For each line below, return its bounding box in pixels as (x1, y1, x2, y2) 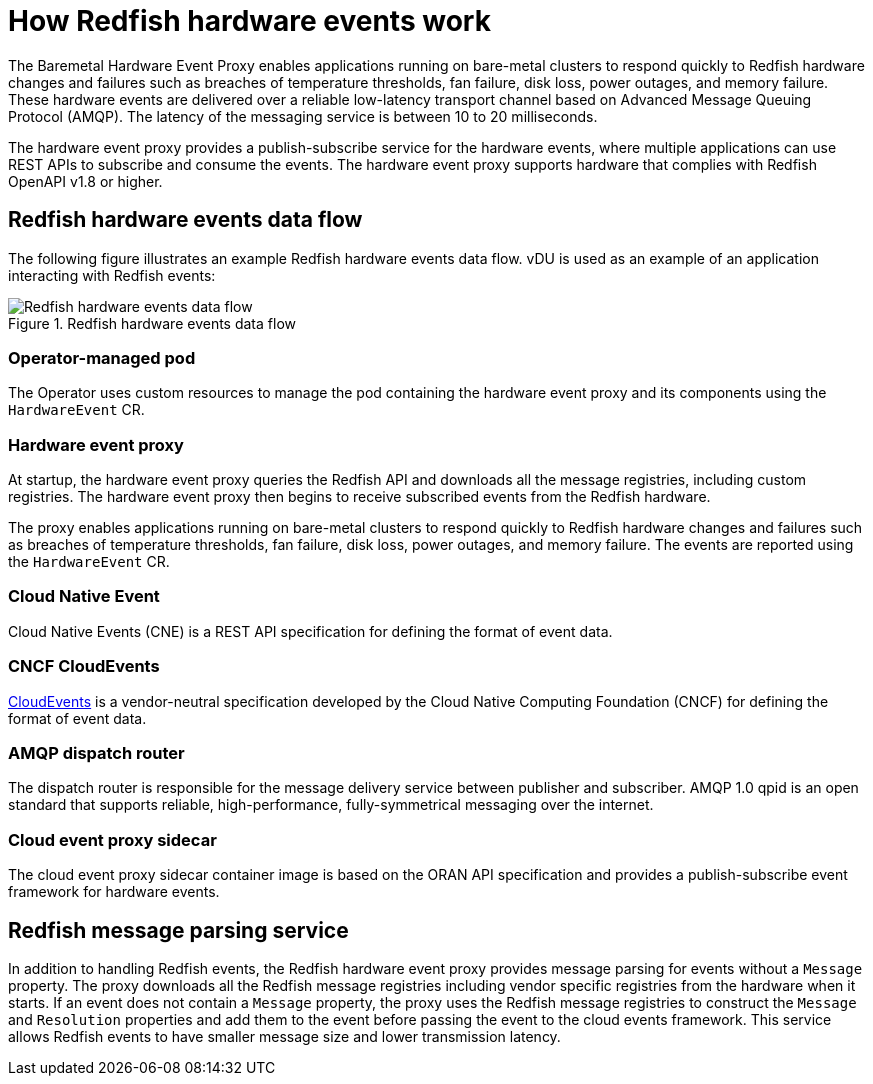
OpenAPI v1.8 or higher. (8, 172, 163, 190)
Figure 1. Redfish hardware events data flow (8, 314, 296, 332)
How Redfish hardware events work (8, 4, 491, 38)
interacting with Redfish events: (8, 266, 216, 284)
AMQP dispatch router (8, 742, 185, 763)
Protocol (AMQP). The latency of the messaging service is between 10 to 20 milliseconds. (8, 107, 598, 125)
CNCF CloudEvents (8, 656, 160, 677)
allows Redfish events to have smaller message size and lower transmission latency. (8, 1027, 561, 1045)
